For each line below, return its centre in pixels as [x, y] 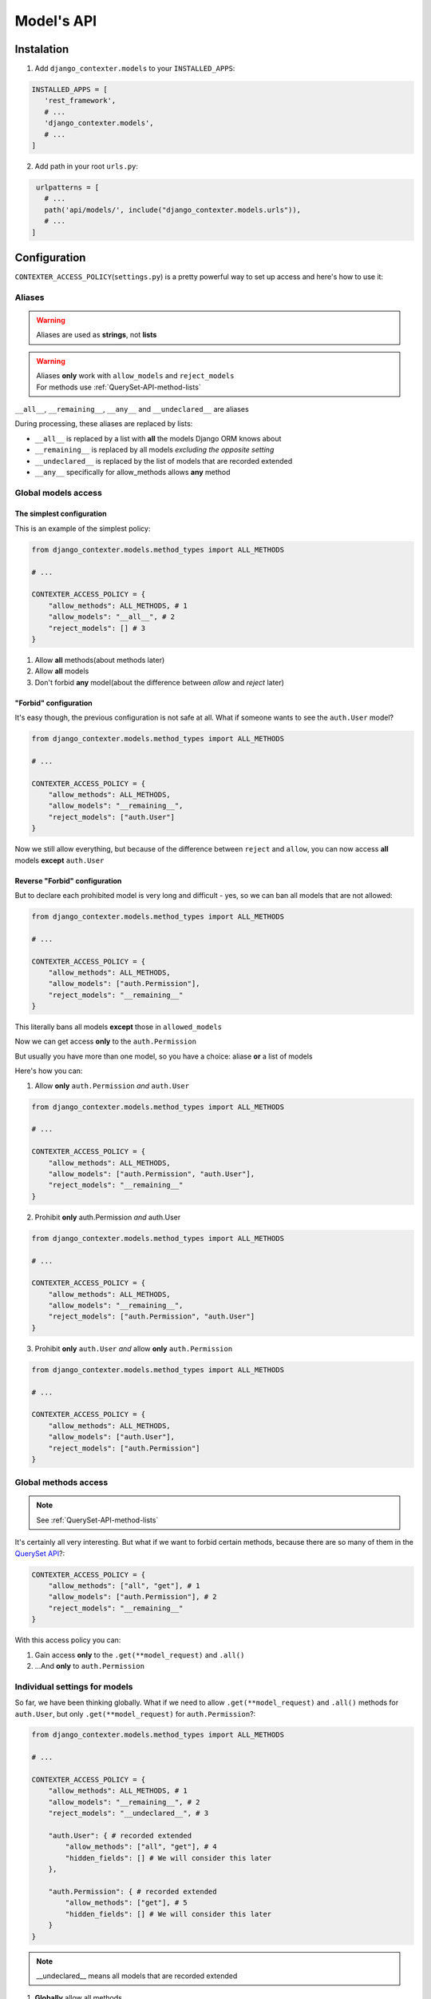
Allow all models [62, 671]
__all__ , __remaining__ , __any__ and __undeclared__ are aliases [132, 409]
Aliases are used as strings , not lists [97, 335]
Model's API [56, 21]
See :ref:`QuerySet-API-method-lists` [97, 1520]
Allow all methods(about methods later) [100, 660]
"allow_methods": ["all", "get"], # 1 [124, 1586]
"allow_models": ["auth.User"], [112, 1437]
